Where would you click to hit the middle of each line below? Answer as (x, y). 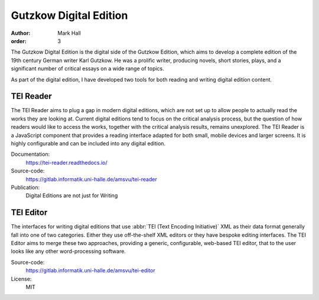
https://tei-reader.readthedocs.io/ (66, 162)
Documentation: (30, 154)
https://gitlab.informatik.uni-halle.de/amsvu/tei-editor (91, 270)
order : (19, 41)
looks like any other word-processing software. (69, 252)
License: (21, 279)
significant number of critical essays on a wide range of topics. (88, 69)
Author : (21, 33)
